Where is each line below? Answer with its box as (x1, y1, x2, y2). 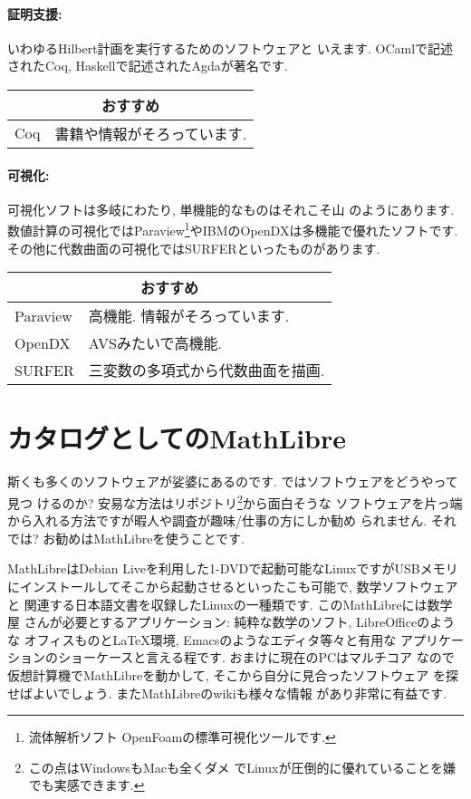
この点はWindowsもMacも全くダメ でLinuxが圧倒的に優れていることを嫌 (28, 757, 456, 776)
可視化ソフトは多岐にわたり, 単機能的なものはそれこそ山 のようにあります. (7, 199, 455, 218)
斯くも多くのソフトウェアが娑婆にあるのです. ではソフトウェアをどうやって (7, 472, 458, 491)
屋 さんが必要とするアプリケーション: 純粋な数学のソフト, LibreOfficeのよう (7, 612, 456, 631)
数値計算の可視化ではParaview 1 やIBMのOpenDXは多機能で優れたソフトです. (7, 218, 458, 240)
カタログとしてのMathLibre (7, 419, 347, 457)
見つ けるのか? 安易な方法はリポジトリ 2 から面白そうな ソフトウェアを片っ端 (7, 490, 463, 512)
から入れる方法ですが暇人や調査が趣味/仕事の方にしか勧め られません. (7, 511, 428, 530)
